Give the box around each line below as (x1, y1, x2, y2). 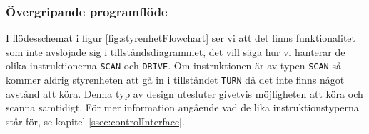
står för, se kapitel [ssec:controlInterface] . (6, 113, 185, 128)
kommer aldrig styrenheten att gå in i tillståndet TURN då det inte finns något (6, 72, 345, 87)
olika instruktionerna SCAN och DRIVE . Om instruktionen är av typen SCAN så (6, 58, 341, 73)
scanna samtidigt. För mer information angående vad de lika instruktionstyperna (6, 100, 359, 115)
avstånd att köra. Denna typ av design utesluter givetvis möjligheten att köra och (6, 86, 363, 101)
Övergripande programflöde (6, 2, 168, 20)
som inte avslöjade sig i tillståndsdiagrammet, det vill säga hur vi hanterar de (6, 44, 345, 59)
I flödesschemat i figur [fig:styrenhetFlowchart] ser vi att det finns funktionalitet (6, 30, 356, 45)
